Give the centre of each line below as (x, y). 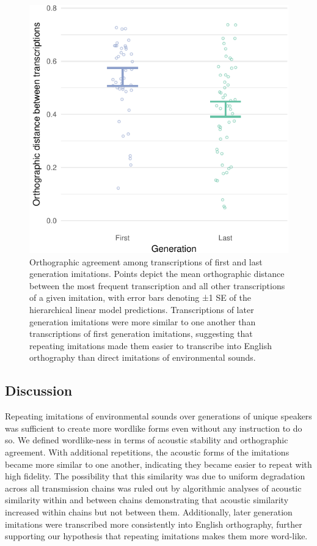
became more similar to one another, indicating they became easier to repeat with (158, 464)
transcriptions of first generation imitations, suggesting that (141, 334)
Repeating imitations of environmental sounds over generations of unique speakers (158, 416)
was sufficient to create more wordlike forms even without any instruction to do (154, 428)
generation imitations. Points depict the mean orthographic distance (157, 274)
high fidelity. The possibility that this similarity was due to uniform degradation (155, 476)
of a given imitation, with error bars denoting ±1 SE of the (140, 297)
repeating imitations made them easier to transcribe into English (151, 345)
